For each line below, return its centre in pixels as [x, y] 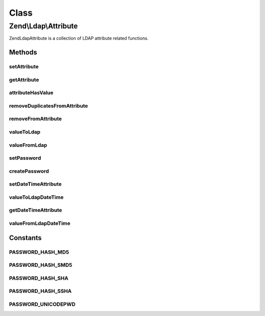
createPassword [29, 171]
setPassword [25, 158]
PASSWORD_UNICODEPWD [42, 304]
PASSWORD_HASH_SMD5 [41, 265]
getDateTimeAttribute [36, 210]
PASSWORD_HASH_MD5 [39, 252]
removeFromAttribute [36, 119]
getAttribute [24, 79]
